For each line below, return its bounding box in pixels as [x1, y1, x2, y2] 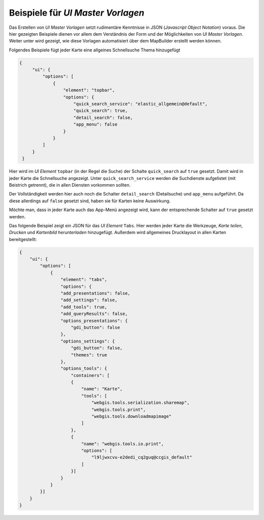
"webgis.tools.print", [91, 407, 146, 412]
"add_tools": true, [60, 304, 108, 310]
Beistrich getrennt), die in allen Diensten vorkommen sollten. [9, 182, 131, 188]
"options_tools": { [60, 366, 108, 371]
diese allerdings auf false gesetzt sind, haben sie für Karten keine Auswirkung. [9, 198, 171, 204]
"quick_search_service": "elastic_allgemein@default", [73, 101, 208, 107]
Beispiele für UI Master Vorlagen [9, 7, 145, 18]
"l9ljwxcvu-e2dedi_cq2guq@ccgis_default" [91, 455, 193, 460]
